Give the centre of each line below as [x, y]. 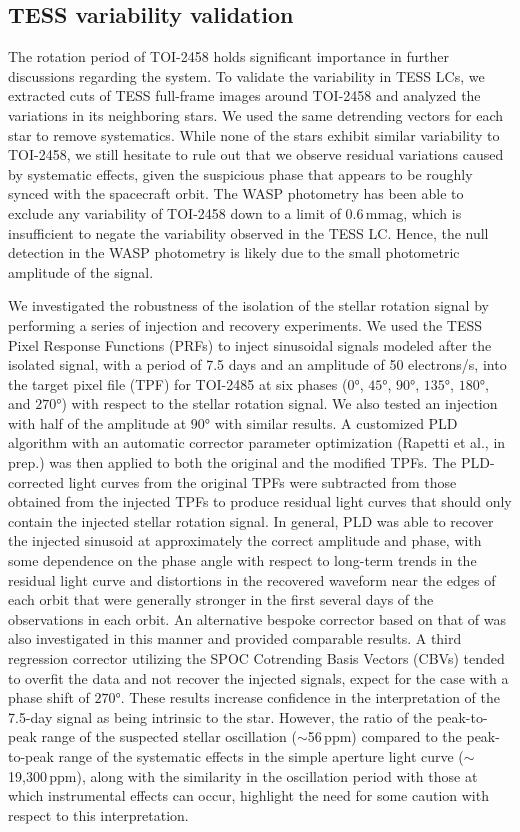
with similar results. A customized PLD [336, 422]
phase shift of [49, 697]
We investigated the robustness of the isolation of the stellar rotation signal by [248, 305]
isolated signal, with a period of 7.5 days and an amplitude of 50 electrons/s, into [257, 364]
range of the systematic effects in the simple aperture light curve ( [261, 755]
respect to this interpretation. [98, 814]
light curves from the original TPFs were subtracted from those [262, 481]
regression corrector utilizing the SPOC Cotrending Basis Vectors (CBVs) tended [256, 658]
